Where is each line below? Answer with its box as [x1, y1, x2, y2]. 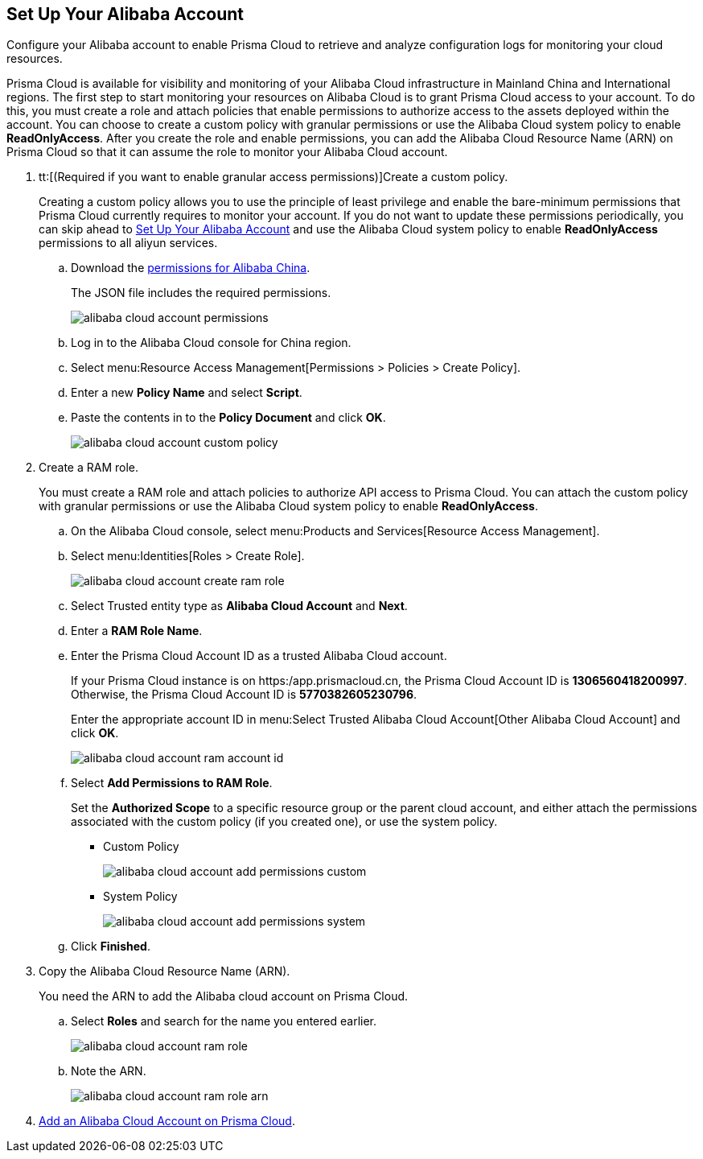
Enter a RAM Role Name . [71, 624, 203, 638]
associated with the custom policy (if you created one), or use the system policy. [71, 815, 498, 829]
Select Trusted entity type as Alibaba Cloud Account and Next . [71, 599, 408, 613]
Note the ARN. [71, 1064, 146, 1079]
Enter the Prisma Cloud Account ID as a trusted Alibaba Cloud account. [71, 649, 447, 663]
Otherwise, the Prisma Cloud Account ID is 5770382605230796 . [71, 687, 417, 702]
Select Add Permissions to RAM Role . [71, 776, 273, 790]
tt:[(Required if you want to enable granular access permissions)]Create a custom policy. [39, 170, 508, 184]
